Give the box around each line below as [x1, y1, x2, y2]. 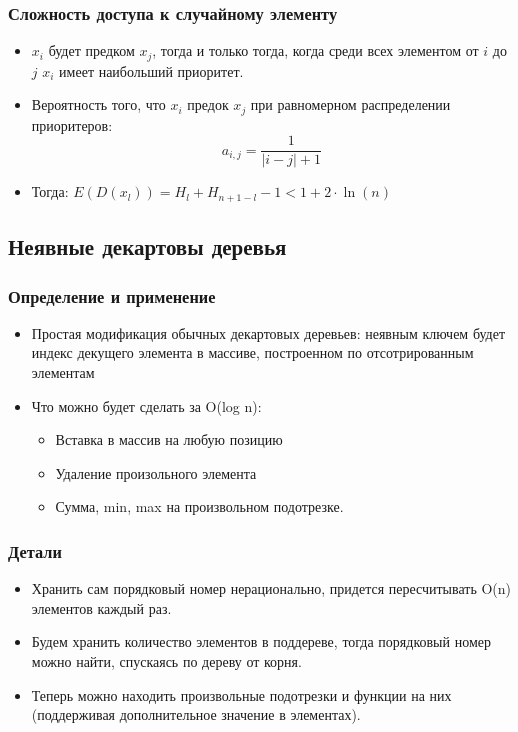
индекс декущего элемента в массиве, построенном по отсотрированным [31, 342, 474, 363]
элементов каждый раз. [31, 597, 172, 618]
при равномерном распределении [250, 94, 451, 115]
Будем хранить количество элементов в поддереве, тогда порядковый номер [31, 631, 491, 652]
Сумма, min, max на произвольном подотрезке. [55, 496, 344, 517]
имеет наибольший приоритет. [59, 60, 244, 81]
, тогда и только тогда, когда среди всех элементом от [152, 40, 479, 61]
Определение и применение [8, 283, 216, 308]
